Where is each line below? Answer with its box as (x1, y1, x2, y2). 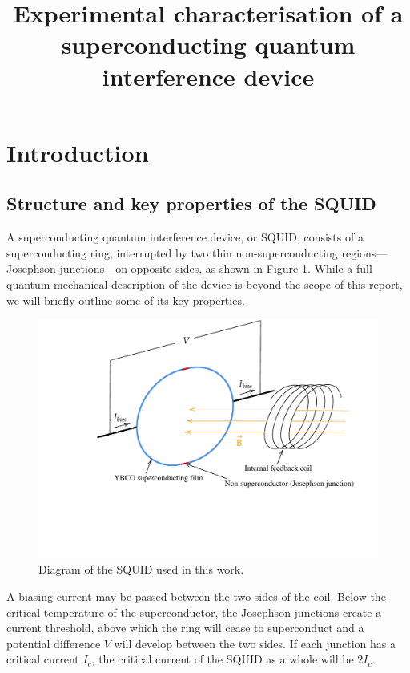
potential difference (6, 634, 101, 651)
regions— (341, 244, 388, 261)
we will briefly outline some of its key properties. (6, 291, 245, 308)
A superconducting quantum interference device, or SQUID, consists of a (6, 229, 364, 245)
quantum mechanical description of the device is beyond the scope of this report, (6, 275, 403, 292)
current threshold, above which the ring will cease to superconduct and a (6, 619, 364, 636)
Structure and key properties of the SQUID (6, 191, 376, 216)
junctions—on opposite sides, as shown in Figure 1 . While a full (59, 260, 372, 277)
